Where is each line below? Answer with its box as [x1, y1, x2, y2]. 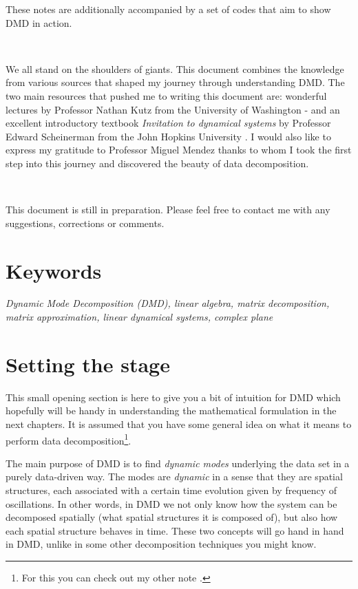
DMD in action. [6, 15, 72, 30]
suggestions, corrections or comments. [6, 215, 165, 230]
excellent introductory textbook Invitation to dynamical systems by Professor [6, 116, 331, 130]
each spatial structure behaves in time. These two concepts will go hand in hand [6, 523, 344, 537]
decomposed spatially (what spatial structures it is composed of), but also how [6, 510, 338, 524]
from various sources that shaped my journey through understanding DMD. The [6, 75, 345, 89]
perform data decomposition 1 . [6, 431, 131, 447]
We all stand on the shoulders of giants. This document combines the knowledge [6, 61, 344, 76]
